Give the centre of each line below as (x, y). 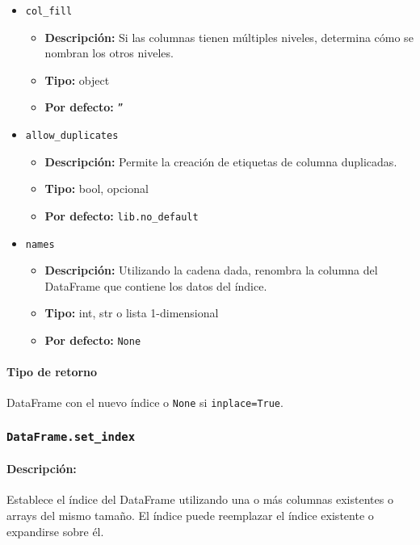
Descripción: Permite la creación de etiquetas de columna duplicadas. (221, 161)
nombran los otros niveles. (109, 53)
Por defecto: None (93, 340)
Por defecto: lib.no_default (122, 215)
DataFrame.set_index (71, 437)
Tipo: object (77, 80)
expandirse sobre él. (55, 531)
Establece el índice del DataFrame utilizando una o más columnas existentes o (200, 499)
